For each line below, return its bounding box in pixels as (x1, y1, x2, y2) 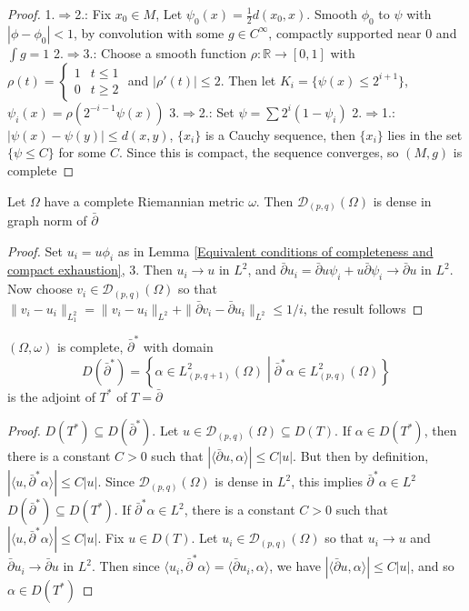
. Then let (220, 70, 276, 89)
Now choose (7, 279, 73, 298)
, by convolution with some (73, 23, 225, 42)
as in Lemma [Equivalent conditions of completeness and (117, 241, 434, 260)
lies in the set (387, 125, 463, 144)
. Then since (92, 556, 160, 576)
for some (58, 143, 106, 162)
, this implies (291, 472, 363, 491)
